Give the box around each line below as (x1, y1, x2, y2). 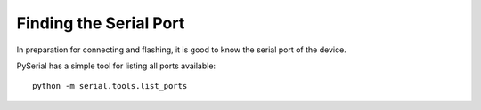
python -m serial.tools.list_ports (32, 81, 188, 91)
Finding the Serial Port (16, 13, 185, 33)
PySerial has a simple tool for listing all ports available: (16, 60, 216, 71)
